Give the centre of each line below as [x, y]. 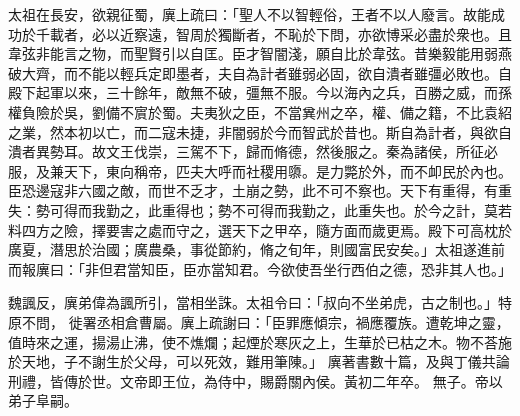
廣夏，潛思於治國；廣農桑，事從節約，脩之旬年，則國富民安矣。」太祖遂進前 [256, 249]
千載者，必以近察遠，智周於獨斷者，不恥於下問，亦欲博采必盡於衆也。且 [273, 33]
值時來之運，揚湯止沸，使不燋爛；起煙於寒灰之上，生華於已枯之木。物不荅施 [260, 341]
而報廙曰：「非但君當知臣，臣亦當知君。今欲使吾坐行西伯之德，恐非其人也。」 [260, 268]
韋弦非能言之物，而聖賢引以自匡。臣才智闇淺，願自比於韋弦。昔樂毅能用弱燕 [260, 53]
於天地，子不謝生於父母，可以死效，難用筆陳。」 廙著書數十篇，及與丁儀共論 [259, 361]
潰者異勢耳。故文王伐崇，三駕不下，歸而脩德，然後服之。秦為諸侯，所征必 [253, 151]
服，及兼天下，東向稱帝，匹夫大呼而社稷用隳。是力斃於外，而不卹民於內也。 [260, 170]
